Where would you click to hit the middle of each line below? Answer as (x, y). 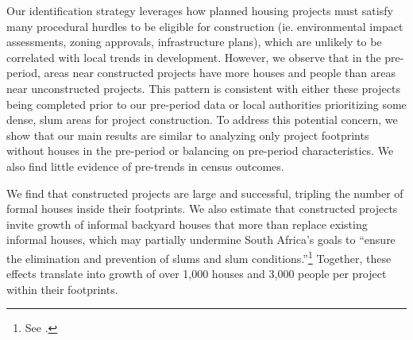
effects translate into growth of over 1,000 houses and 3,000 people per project (197, 274)
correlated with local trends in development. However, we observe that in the (194, 57)
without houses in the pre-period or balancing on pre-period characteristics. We (200, 151)
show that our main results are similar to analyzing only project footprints (188, 135)
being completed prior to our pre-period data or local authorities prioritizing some (206, 104)
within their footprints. (62, 289)
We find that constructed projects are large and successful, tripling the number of (205, 193)
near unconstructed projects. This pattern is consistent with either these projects (203, 88)
